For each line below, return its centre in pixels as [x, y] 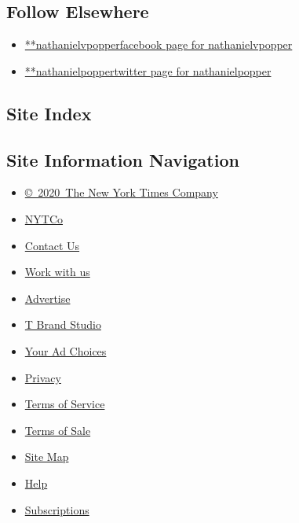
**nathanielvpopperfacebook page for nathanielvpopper [159, 44]
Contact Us [52, 245]
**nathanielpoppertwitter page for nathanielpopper [148, 70]
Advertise [47, 298]
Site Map [47, 457]
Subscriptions [57, 509]
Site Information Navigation [123, 159]
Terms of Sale [58, 430]
